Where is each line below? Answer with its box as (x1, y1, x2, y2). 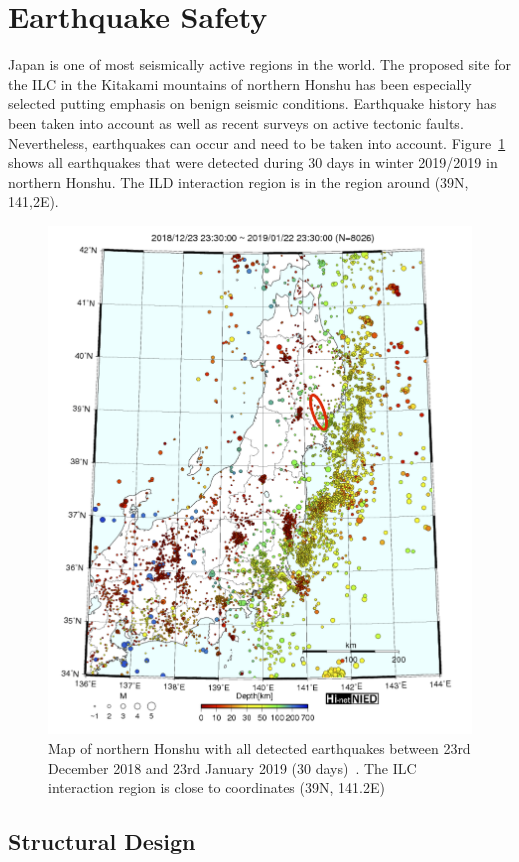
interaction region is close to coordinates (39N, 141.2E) (48, 777, 385, 798)
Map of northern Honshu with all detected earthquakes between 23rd (48, 737, 471, 758)
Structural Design (8, 826, 196, 857)
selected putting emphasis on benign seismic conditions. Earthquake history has (8, 93, 497, 114)
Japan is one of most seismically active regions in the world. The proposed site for (8, 54, 511, 75)
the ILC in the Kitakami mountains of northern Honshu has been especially (8, 73, 472, 94)
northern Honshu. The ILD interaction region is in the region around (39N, (8, 171, 469, 192)
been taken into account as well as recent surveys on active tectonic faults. (8, 112, 464, 133)
